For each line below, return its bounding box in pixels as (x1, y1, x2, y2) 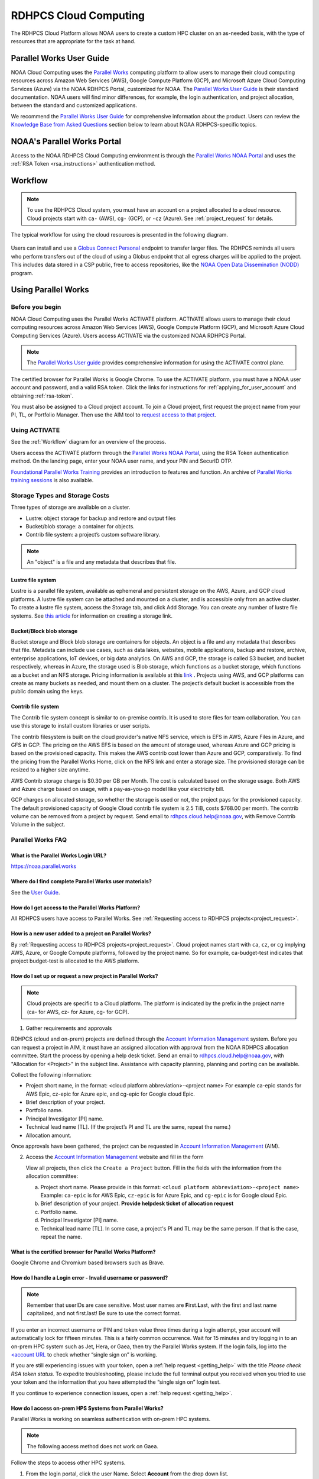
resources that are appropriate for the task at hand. (11, 37, 136, 44)
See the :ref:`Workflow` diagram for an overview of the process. (11, 438, 167, 445)
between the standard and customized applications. (11, 102, 138, 109)
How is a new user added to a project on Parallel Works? (11, 930, 152, 937)
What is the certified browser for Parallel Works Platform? (11, 1248, 156, 1255)
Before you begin (11, 303, 61, 311)
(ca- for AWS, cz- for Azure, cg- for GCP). (27, 1008, 129, 1015)
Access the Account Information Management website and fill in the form (25, 1154, 204, 1161)
